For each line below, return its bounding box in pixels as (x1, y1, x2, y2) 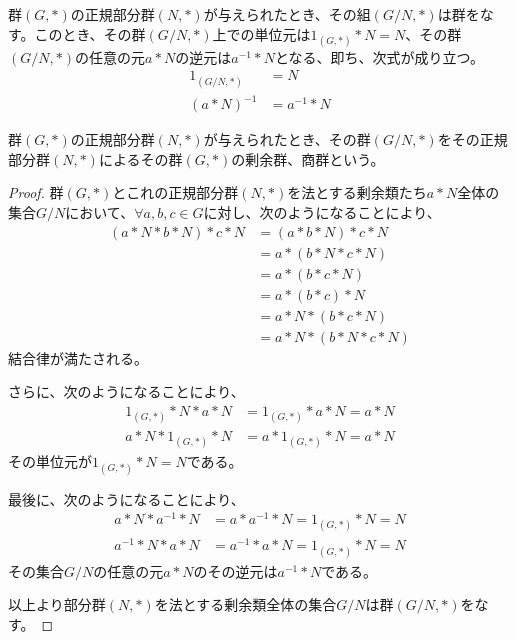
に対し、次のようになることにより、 (203, 201, 441, 222)
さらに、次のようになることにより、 (8, 381, 245, 402)
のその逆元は (193, 560, 278, 581)
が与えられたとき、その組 (203, 4, 371, 24)
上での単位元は (212, 23, 311, 44)
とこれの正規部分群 (112, 182, 239, 203)
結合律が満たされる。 (8, 347, 148, 368)
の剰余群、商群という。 (231, 148, 385, 169)
